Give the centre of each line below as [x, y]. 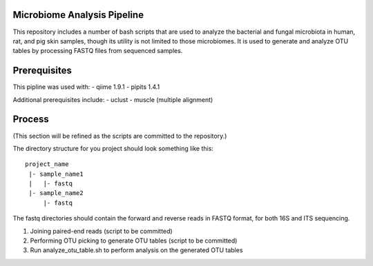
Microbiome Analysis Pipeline [78, 15]
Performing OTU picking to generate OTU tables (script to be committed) [134, 241]
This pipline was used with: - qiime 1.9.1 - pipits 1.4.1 [86, 87]
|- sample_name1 [56, 174]
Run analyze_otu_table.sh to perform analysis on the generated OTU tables [136, 250]
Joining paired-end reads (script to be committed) [101, 231]
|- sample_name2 [56, 193]
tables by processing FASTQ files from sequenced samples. [98, 51]
